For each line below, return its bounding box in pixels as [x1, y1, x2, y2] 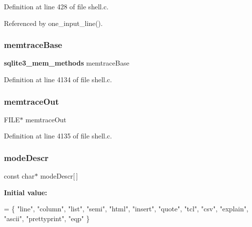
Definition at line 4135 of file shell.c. [4, 131, 112, 141]
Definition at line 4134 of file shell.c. [4, 74, 112, 84]
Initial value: [4, 187, 47, 197]
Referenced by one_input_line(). [4, 18, 103, 28]
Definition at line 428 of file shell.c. [4, 1, 109, 11]
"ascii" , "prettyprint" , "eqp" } [4, 213, 90, 223]
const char [4, 171, 35, 181]
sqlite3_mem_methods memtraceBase [4, 58, 129, 68]
